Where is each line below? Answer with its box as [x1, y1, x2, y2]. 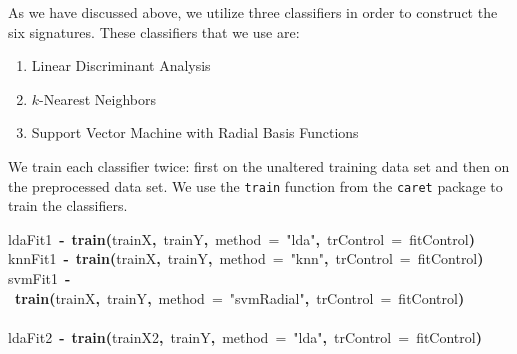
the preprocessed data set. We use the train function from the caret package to [8, 175, 503, 196]
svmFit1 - [8, 268, 71, 288]
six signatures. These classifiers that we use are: [8, 21, 300, 42]
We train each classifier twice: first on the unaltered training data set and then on [8, 155, 510, 176]
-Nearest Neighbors [39, 88, 156, 109]
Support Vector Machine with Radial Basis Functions [31, 122, 359, 143]
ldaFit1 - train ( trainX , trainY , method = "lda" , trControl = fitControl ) [8, 228, 475, 249]
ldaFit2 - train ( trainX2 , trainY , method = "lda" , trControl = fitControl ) [8, 326, 482, 347]
